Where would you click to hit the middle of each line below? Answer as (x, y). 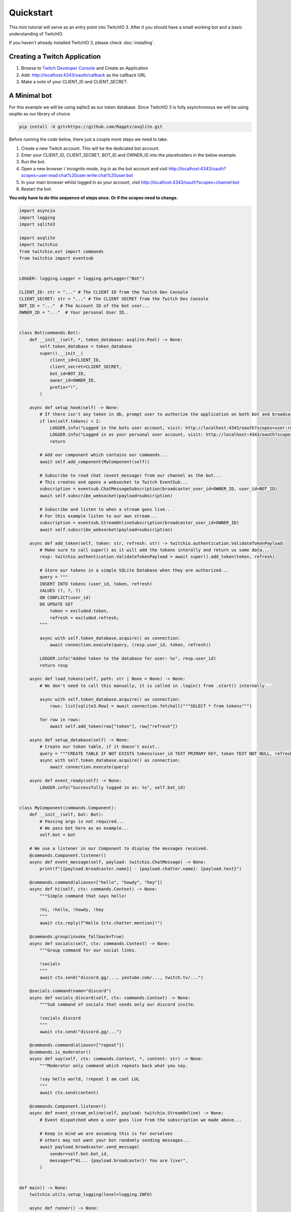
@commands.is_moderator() (60, 1052)
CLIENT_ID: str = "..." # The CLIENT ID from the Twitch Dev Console (104, 292)
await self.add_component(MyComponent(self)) (95, 462)
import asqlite (37, 238)
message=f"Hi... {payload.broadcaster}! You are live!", (119, 1161)
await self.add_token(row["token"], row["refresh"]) (114, 726)
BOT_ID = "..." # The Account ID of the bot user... (84, 306)
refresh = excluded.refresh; (84, 618)
